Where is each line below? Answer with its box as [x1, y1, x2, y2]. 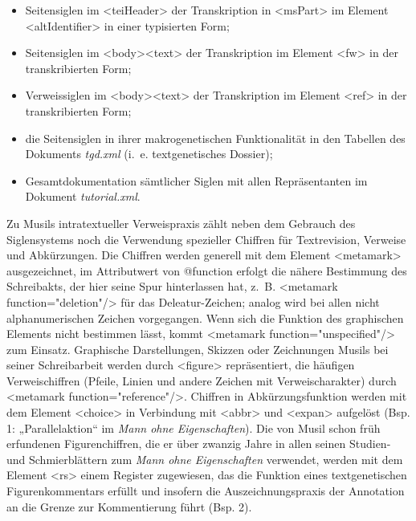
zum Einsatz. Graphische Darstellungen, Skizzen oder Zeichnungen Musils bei [6, 340, 389, 357]
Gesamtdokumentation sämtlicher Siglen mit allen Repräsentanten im [25, 172, 368, 189]
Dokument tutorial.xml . [25, 188, 141, 205]
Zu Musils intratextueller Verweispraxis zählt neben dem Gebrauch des [6, 214, 356, 231]
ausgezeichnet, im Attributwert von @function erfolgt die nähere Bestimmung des [6, 262, 407, 279]
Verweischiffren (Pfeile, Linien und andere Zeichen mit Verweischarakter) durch [6, 372, 397, 389]
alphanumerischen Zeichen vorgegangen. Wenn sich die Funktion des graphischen [6, 309, 404, 326]
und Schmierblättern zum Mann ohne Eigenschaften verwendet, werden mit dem [6, 450, 403, 467]
